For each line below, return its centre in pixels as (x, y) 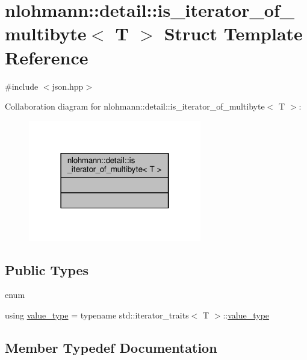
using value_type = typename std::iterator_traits (97, 315)
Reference (47, 57)
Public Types (47, 269)
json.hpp (68, 86)
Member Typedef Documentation (111, 348)
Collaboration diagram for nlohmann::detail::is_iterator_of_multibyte (135, 106)
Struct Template (233, 33)
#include (22, 86)
